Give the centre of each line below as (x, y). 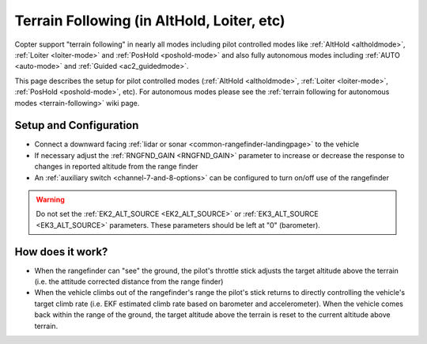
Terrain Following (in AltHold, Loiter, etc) (150, 21)
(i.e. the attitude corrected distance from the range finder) (129, 282)
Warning (50, 199)
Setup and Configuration (77, 125)
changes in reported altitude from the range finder (116, 167)
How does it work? (61, 252)
